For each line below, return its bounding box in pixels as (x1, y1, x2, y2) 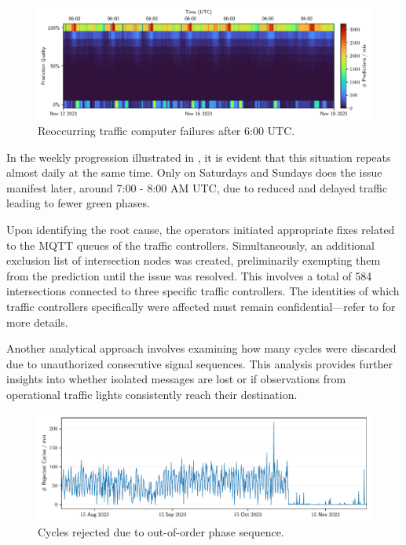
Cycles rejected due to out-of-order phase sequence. (38, 524, 284, 540)
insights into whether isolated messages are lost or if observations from (6, 371, 346, 387)
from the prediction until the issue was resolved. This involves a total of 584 (6, 267, 372, 283)
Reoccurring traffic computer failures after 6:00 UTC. (38, 123, 295, 139)
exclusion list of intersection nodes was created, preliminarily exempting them (6, 252, 381, 269)
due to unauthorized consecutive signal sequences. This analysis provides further (6, 355, 393, 371)
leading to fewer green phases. (6, 195, 150, 211)
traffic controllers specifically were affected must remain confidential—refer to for (6, 298, 396, 315)
